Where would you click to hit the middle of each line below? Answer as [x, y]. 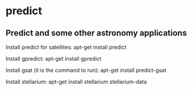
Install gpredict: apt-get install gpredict [54, 59]
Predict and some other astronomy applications [96, 33]
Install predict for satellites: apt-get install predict [66, 47]
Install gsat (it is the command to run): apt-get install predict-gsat [86, 70]
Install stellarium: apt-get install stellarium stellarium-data [76, 82]
